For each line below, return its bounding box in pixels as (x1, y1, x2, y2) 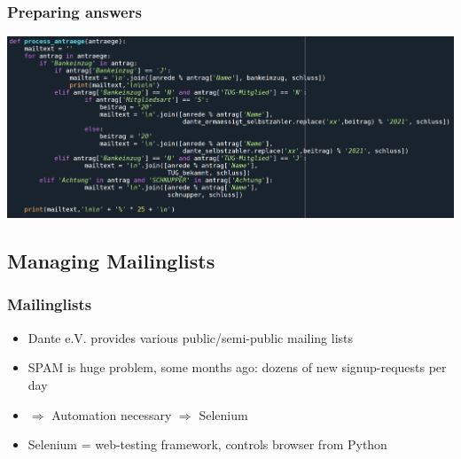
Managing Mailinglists (7, 247, 215, 275)
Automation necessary (51, 405, 172, 424)
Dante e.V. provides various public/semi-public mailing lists (27, 328, 354, 346)
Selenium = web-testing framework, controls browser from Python (27, 435, 387, 454)
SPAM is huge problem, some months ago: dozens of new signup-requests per (27, 358, 447, 377)
